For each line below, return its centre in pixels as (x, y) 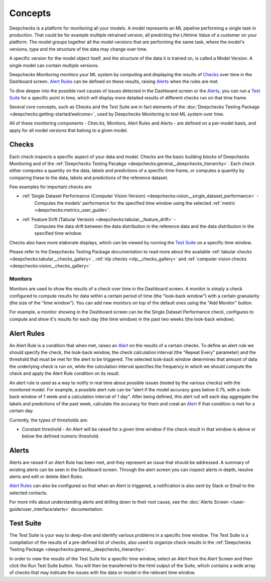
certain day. (22, 411)
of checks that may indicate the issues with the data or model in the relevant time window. (102, 572)
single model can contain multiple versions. (54, 65)
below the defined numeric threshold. (61, 436)
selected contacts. (28, 493)
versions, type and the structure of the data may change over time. (79, 49)
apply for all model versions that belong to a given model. (69, 130)
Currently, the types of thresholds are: (49, 420)
